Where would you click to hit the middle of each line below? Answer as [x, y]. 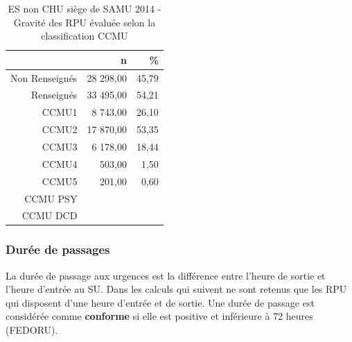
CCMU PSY [51, 198]
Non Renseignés [44, 77]
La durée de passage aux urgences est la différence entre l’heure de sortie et [166, 275]
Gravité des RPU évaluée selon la [85, 22]
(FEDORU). [32, 330]
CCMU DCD [50, 215]
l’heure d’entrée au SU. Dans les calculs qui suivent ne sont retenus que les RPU [176, 289]
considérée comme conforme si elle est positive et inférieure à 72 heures [159, 316]
